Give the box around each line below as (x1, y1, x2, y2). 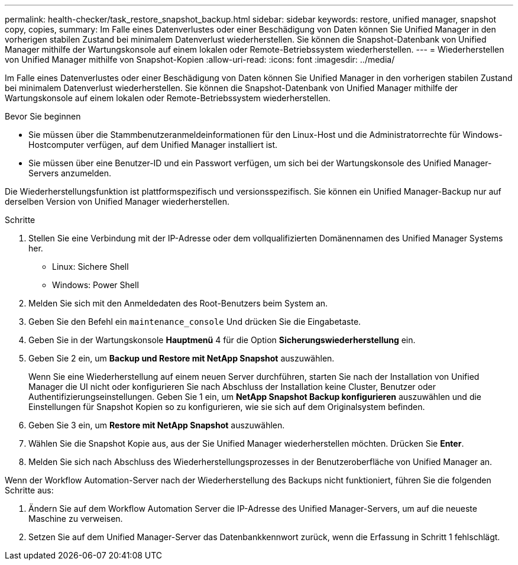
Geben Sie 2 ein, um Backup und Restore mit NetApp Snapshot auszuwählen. (28, 353, 335, 363)
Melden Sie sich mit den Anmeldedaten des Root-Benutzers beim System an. (28, 298, 328, 308)
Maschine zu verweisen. (28, 514, 123, 524)
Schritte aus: (5, 485, 54, 495)
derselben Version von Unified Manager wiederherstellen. (5, 196, 229, 206)
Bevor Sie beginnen (5, 111, 81, 121)
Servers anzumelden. (28, 168, 111, 178)
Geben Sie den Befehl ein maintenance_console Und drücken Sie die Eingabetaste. (28, 317, 361, 327)
